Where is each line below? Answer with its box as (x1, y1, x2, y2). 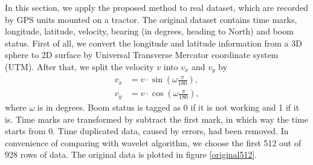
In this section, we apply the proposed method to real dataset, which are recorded (5, 1, 309, 13)
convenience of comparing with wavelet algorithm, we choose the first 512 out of (5, 136, 302, 149)
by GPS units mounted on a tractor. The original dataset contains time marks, (5, 13, 297, 25)
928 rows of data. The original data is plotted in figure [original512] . (5, 148, 257, 161)
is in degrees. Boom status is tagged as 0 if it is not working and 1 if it (37, 100, 300, 113)
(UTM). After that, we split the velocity (5, 60, 154, 73)
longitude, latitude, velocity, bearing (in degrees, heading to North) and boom (5, 25, 294, 37)
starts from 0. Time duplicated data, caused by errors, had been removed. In (5, 125, 289, 137)
